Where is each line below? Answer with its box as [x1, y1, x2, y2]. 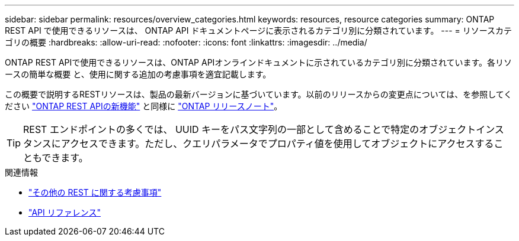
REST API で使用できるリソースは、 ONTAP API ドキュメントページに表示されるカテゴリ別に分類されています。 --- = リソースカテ [5, 25, 512, 35]
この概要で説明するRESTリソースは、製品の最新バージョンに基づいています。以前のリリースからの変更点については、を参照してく [5, 89, 512, 99]
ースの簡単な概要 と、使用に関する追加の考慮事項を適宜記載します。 [5, 69, 271, 79]
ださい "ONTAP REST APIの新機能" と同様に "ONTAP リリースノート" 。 [5, 101, 283, 111]
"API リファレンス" [28, 207, 101, 217]
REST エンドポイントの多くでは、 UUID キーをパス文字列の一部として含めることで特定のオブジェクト [23, 123, 476, 135]
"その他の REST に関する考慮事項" [28, 187, 162, 197]
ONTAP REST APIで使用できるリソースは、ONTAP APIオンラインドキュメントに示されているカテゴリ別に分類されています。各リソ [5, 57, 512, 67]
